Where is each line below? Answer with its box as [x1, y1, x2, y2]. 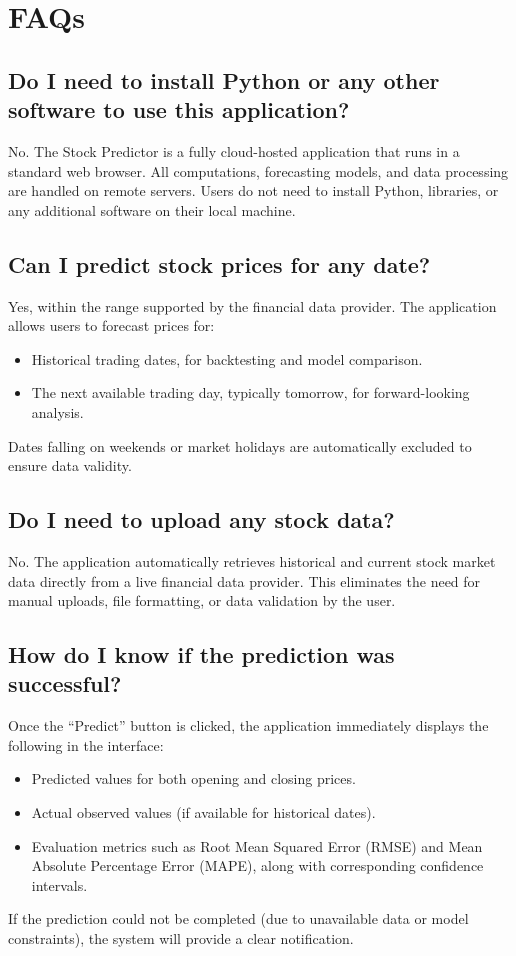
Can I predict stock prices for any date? [8, 248, 431, 279]
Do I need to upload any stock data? [8, 504, 395, 535]
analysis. [31, 401, 84, 422]
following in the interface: [8, 734, 164, 755]
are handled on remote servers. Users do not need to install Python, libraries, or [8, 180, 499, 201]
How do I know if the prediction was [8, 639, 395, 670]
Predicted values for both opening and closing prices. [31, 768, 356, 789]
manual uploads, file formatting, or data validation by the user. [8, 590, 396, 611]
